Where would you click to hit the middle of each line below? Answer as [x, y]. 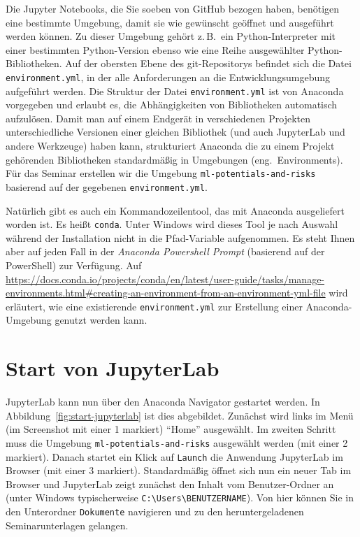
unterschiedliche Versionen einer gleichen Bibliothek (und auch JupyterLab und [175, 132]
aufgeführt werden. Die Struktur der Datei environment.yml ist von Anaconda [175, 91]
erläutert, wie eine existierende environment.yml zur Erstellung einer [154, 306]
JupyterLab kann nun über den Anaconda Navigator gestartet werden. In [163, 402]
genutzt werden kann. [101, 320]
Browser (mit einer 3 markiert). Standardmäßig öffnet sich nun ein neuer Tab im [179, 470]
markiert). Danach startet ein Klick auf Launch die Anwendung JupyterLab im [174, 456]
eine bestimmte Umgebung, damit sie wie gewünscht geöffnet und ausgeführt [170, 22]
